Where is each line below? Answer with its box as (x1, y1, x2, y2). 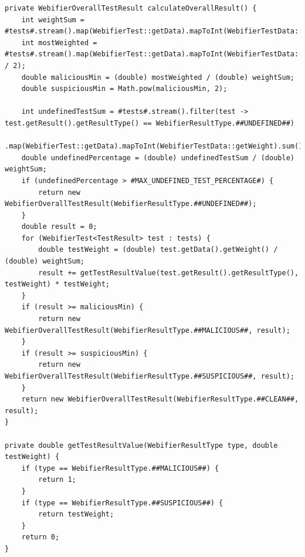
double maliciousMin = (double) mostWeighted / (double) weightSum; (21, 73, 294, 82)
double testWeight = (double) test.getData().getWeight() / (38, 245, 278, 254)
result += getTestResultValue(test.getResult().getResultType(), (38, 268, 299, 277)
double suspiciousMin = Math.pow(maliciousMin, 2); (21, 85, 228, 93)
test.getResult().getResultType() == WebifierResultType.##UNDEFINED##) (5, 119, 294, 127)
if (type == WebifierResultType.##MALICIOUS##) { (21, 464, 219, 472)
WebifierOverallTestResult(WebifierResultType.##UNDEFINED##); (5, 200, 257, 208)
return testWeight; (38, 510, 114, 519)
